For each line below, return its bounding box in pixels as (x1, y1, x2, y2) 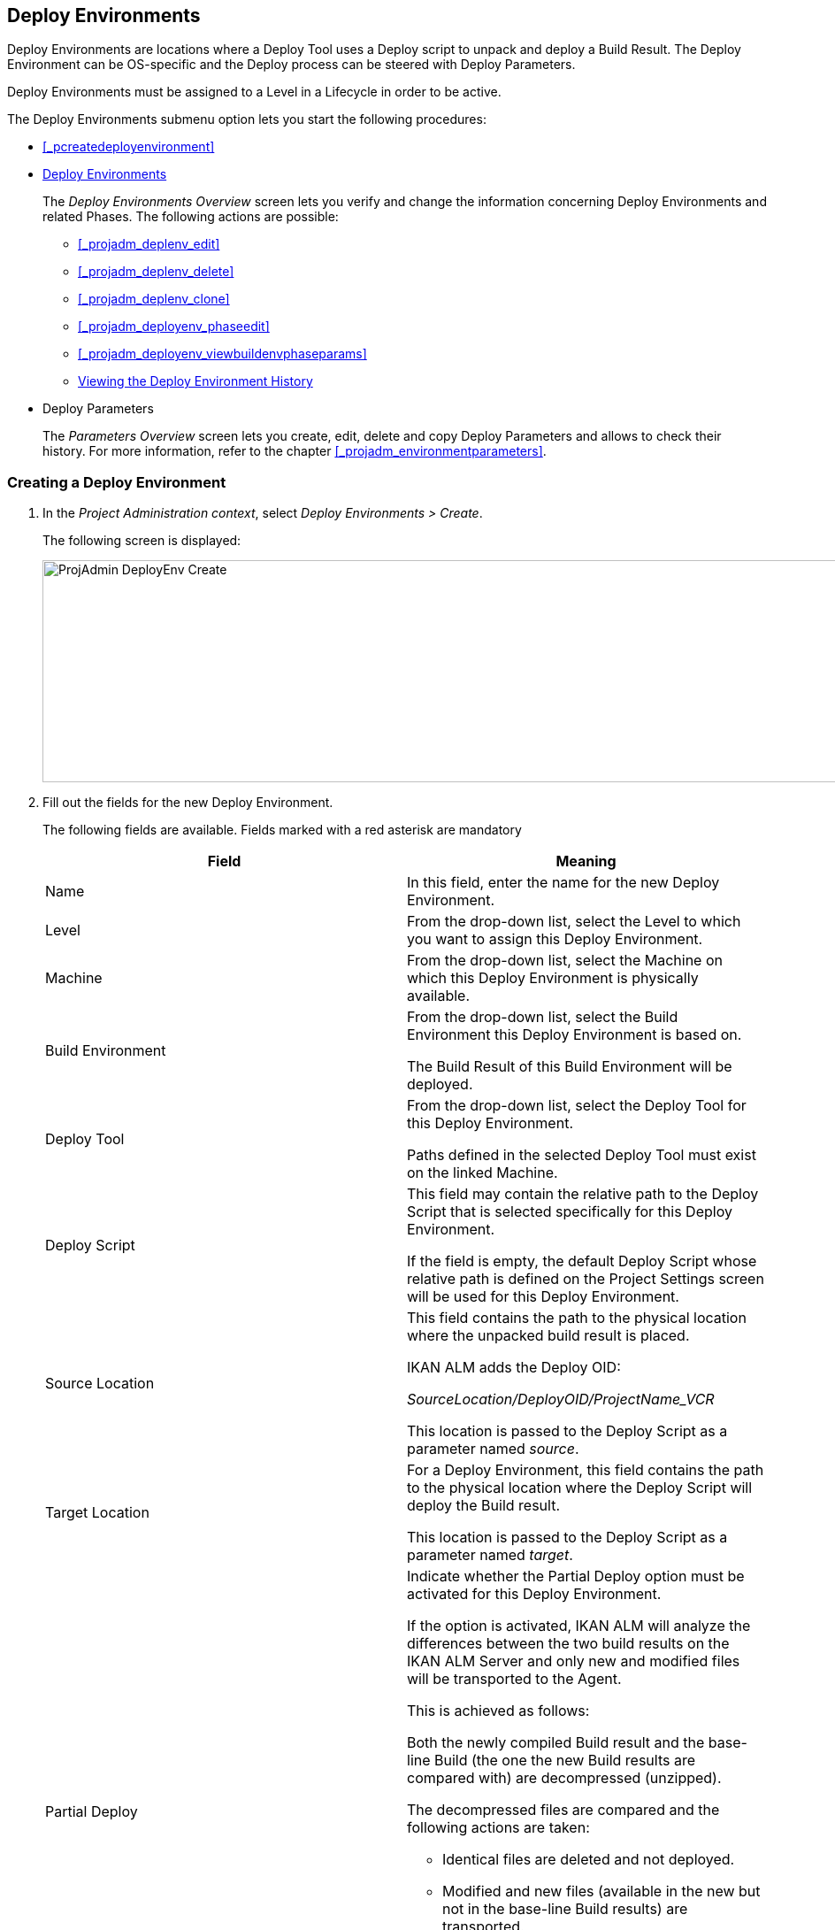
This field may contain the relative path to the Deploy (407, 1185, 759, 1203)
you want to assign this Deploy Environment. (407, 930, 703, 949)
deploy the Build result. (407, 1496, 561, 1515)
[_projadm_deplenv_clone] (78, 291, 230, 307)
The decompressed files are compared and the (407, 1801, 720, 1819)
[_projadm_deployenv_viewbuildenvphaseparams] (78, 346, 367, 362)
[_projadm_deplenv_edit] (78, 236, 220, 252)
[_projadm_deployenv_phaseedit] (78, 319, 270, 334)
